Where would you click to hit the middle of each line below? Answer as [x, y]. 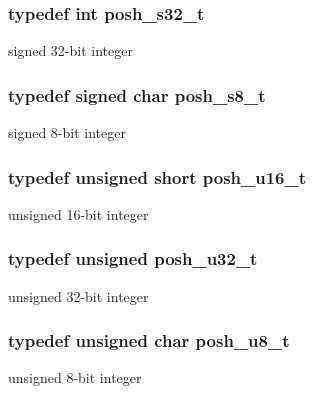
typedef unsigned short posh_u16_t [157, 176]
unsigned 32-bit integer [78, 295]
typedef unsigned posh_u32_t [133, 258]
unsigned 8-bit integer [75, 377]
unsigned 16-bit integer [78, 213]
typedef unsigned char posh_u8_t [149, 340]
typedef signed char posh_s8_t [137, 94]
